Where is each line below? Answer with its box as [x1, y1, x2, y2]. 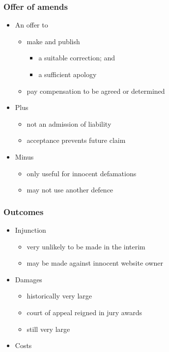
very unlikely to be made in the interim [27, 241, 145, 251]
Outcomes [3, 205, 44, 217]
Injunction [15, 224, 46, 235]
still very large [27, 324, 70, 334]
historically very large [27, 291, 92, 301]
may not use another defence [27, 185, 113, 195]
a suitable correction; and [38, 53, 115, 63]
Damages [15, 274, 42, 284]
